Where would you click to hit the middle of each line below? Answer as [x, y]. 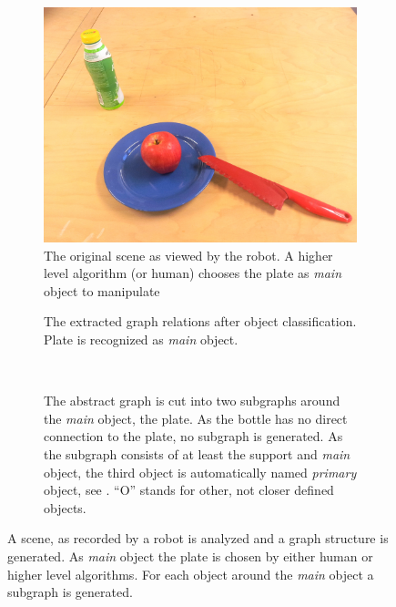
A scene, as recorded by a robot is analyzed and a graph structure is [198, 538]
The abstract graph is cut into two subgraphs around [192, 401]
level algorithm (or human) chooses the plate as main [193, 273]
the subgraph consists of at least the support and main [197, 453]
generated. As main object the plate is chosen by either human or [190, 556]
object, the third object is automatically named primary [200, 472]
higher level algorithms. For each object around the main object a [191, 574]
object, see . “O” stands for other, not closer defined [189, 490]
